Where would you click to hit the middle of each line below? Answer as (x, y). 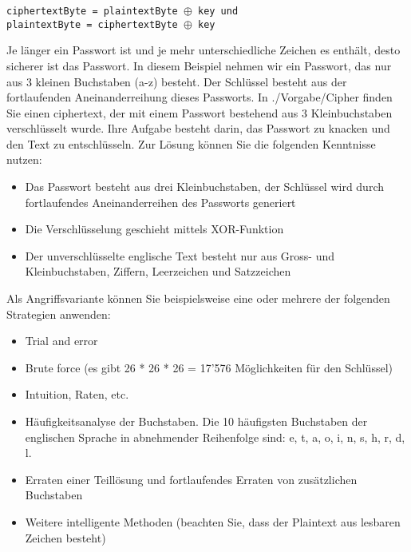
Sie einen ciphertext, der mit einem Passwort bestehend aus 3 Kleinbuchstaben (200, 112)
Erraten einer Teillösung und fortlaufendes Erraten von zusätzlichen (191, 479)
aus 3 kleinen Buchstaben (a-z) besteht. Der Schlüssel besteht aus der (177, 81)
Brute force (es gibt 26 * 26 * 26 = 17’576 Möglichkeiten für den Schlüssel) (209, 367)
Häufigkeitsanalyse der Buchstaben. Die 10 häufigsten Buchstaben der (196, 421)
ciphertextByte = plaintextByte (92, 11)
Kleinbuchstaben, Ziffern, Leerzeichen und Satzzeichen (158, 271)
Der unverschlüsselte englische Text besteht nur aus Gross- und (180, 255)
